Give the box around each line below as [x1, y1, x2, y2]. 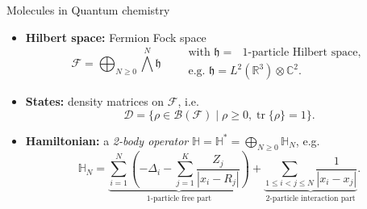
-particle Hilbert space [248, 47, 358, 59]
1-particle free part [146, 194, 212, 203]
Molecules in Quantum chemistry [6, 2, 170, 18]
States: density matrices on [25, 93, 165, 110]
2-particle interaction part [265, 194, 356, 203]
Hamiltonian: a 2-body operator [25, 132, 189, 148]
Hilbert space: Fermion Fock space [25, 28, 206, 45]
